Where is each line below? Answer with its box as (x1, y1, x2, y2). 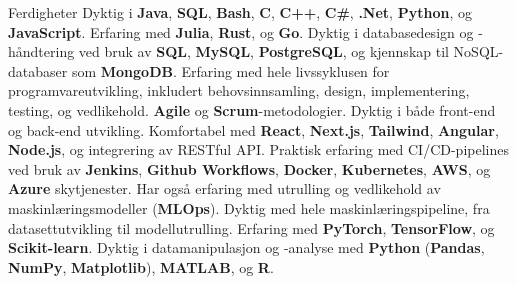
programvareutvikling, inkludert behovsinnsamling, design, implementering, (8, 80, 470, 101)
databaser (8, 60, 68, 81)
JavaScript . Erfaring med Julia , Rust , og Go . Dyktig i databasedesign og (8, 21, 474, 42)
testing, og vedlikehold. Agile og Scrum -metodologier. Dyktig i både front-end (8, 99, 496, 120)
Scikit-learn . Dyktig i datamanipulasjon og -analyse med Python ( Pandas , (8, 237, 485, 258)
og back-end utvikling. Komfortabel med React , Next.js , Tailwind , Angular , (8, 119, 499, 140)
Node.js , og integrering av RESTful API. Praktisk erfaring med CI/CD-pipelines (8, 139, 509, 160)
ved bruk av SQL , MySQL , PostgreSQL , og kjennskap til (78, 41, 449, 62)
